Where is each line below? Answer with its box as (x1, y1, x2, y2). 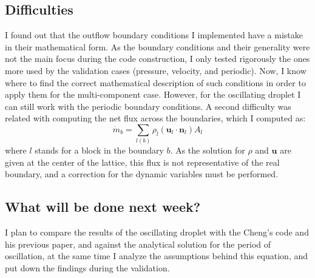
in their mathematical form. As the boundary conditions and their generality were (5, 40, 310, 53)
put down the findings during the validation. (5, 262, 170, 274)
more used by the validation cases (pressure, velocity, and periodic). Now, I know (5, 64, 307, 76)
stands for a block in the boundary (35, 144, 164, 157)
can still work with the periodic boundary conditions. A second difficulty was (5, 100, 291, 112)
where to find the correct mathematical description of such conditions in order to (5, 76, 306, 89)
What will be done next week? (5, 197, 201, 216)
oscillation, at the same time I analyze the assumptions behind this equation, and (5, 249, 308, 262)
